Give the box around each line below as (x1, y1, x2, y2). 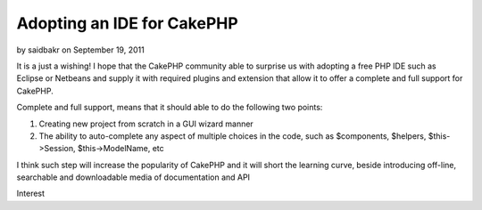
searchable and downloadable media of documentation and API (16, 172, 250, 182)
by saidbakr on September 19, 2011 (16, 44, 145, 55)
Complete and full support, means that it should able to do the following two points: (16, 102, 323, 113)
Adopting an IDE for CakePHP (16, 13, 238, 33)
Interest (16, 188, 45, 199)
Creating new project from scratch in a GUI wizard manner (38, 118, 253, 129)
